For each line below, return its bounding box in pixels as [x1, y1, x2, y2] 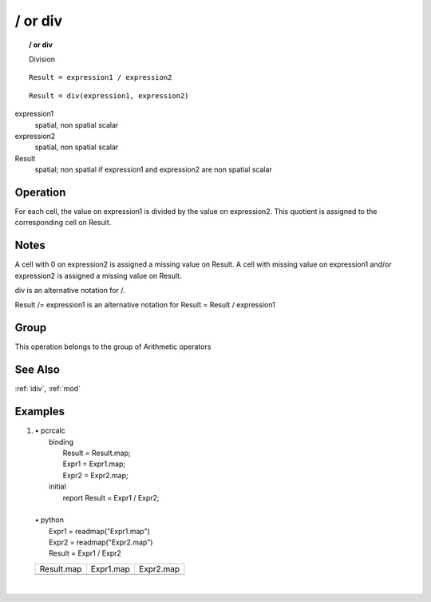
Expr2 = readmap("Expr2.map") [49, 537, 153, 547]
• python [34, 515, 64, 525]
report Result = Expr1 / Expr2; [62, 493, 160, 502]
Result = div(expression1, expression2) [29, 91, 189, 100]
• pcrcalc [34, 426, 65, 435]
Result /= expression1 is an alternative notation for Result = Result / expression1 [14, 300, 275, 310]
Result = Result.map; [62, 448, 131, 457]
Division [29, 54, 56, 64]
